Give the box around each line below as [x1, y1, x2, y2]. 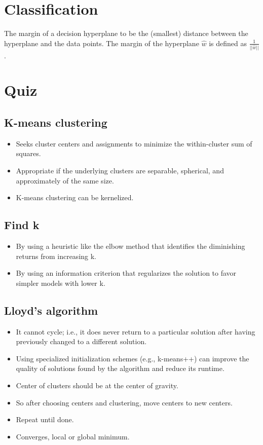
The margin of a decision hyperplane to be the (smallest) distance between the [4, 28, 248, 39]
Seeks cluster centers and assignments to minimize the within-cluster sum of [16, 138, 252, 149]
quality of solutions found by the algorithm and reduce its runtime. [16, 363, 224, 374]
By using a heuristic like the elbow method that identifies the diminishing [16, 241, 245, 251]
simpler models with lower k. [16, 277, 105, 288]
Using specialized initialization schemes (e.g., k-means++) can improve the [16, 353, 249, 363]
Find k [4, 217, 40, 233]
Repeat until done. [16, 414, 74, 425]
